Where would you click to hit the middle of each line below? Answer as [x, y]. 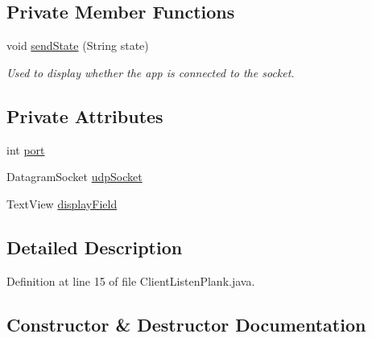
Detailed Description [95, 247]
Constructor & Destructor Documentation [186, 324]
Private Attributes [85, 115]
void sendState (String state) [78, 45]
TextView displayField [62, 203]
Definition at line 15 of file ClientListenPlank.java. [131, 280]
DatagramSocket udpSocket [74, 177]
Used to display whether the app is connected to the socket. [151, 72]
